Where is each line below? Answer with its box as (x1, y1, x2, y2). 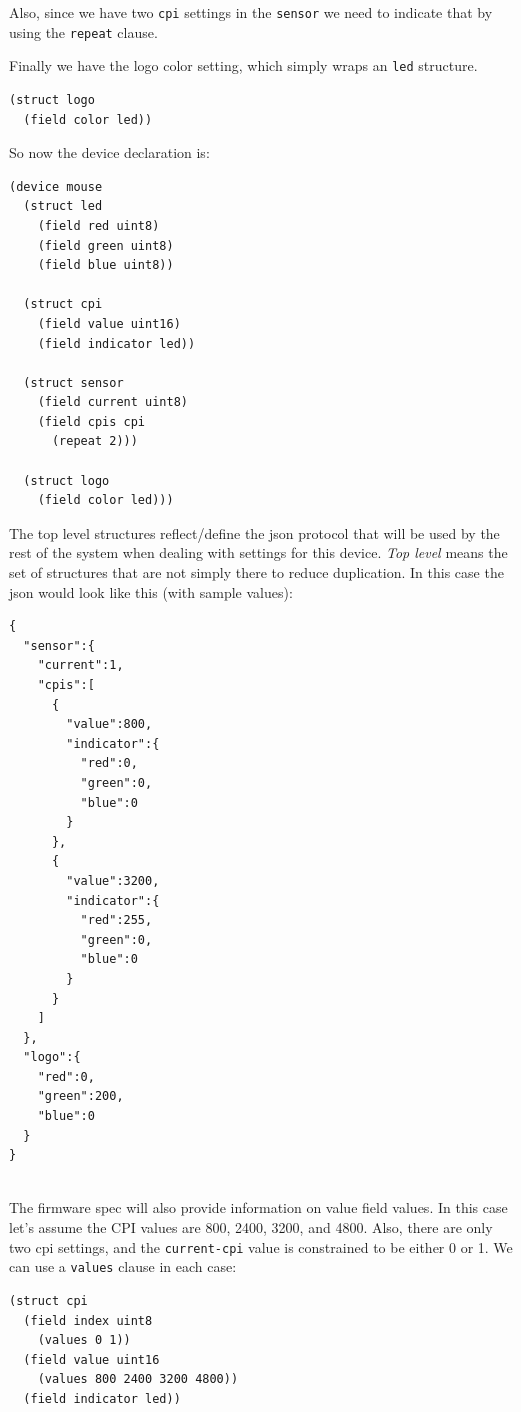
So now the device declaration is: (9, 142, 210, 163)
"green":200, (37, 1089, 124, 1104)
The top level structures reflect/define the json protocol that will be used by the (9, 522, 500, 543)
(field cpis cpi (37, 414, 146, 429)
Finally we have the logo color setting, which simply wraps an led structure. (9, 55, 478, 76)
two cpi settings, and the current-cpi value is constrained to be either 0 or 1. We (9, 1236, 513, 1257)
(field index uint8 (23, 1313, 153, 1328)
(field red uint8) (37, 218, 160, 233)
